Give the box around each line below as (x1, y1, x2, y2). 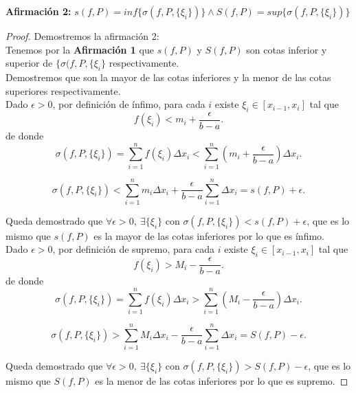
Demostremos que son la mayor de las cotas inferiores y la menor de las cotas (5, 69, 331, 84)
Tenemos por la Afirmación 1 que (5, 42, 154, 56)
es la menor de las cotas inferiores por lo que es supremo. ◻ (95, 374, 348, 388)
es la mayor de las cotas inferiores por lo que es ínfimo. (93, 228, 324, 243)
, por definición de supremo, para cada (52, 242, 214, 256)
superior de (5, 56, 53, 70)
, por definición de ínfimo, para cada (52, 97, 205, 111)
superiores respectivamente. (5, 83, 121, 98)
